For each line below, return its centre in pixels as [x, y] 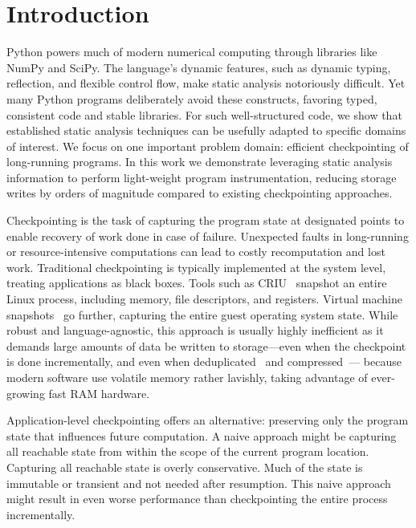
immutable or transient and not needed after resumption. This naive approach [199, 483]
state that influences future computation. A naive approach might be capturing [202, 435]
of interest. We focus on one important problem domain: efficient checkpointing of [208, 146]
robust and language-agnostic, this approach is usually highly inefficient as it [195, 330]
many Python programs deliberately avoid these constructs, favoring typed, [192, 98]
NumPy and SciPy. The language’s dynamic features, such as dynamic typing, [199, 67]
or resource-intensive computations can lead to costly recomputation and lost [196, 252]
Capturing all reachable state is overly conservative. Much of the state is [185, 467]
